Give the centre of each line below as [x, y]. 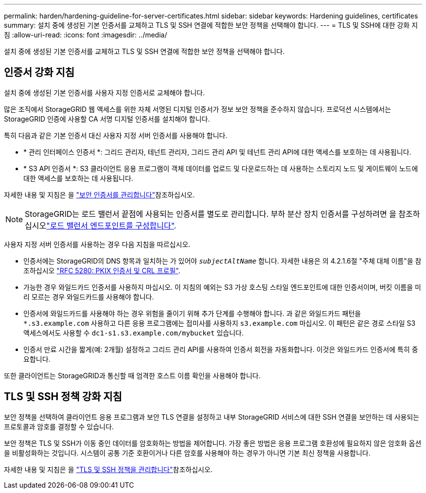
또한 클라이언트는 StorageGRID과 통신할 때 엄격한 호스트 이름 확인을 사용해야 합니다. [132, 375]
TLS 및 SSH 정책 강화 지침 [63, 397]
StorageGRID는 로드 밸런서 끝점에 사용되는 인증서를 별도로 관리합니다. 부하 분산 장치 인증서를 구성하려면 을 [211, 214]
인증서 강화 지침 [39, 72]
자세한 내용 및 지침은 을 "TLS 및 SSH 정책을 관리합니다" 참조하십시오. [108, 469]
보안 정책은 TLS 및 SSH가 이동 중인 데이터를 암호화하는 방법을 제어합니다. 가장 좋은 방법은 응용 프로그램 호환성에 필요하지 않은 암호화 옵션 [213, 443]
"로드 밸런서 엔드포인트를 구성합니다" [110, 225]
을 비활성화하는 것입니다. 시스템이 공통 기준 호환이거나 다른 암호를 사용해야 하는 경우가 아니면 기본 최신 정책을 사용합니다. [187, 453]
